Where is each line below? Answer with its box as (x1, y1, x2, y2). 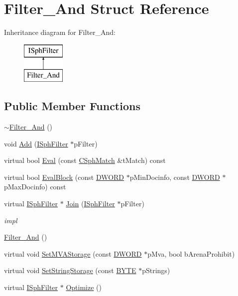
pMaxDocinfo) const (4, 181, 66, 192)
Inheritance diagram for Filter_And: (4, 27, 116, 37)
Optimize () (66, 282, 102, 293)
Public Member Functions (4, 98, 140, 114)
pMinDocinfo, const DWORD (129, 171, 220, 182)
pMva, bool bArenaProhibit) (147, 248, 235, 259)
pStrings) (142, 265, 170, 276)
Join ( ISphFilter (66, 198, 115, 209)
